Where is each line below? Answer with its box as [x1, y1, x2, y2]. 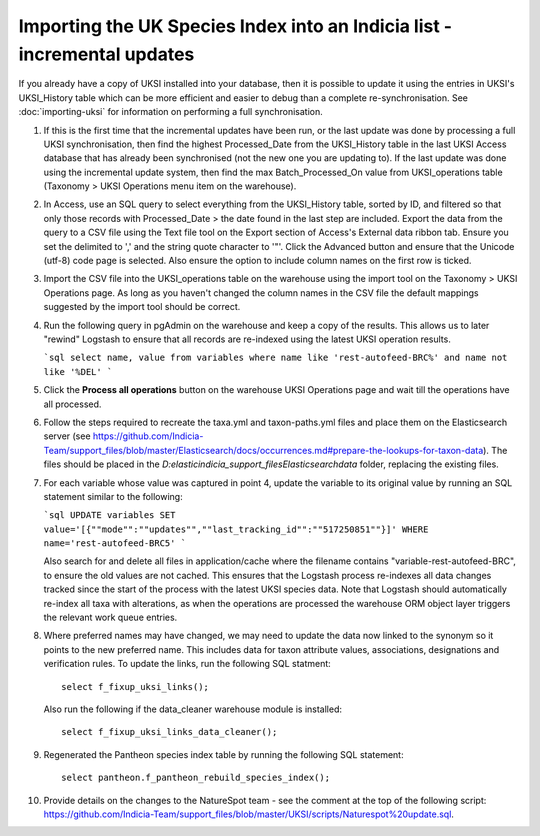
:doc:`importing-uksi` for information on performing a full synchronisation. [18, 106, 324, 118]
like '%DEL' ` [43, 366, 113, 377]
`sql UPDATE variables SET [43, 510, 176, 521]
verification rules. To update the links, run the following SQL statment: [43, 658, 332, 670]
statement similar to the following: [43, 490, 184, 502]
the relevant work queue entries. [43, 611, 178, 624]
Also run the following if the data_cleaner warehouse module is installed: [43, 703, 342, 715]
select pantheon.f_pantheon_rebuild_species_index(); [61, 772, 330, 784]
